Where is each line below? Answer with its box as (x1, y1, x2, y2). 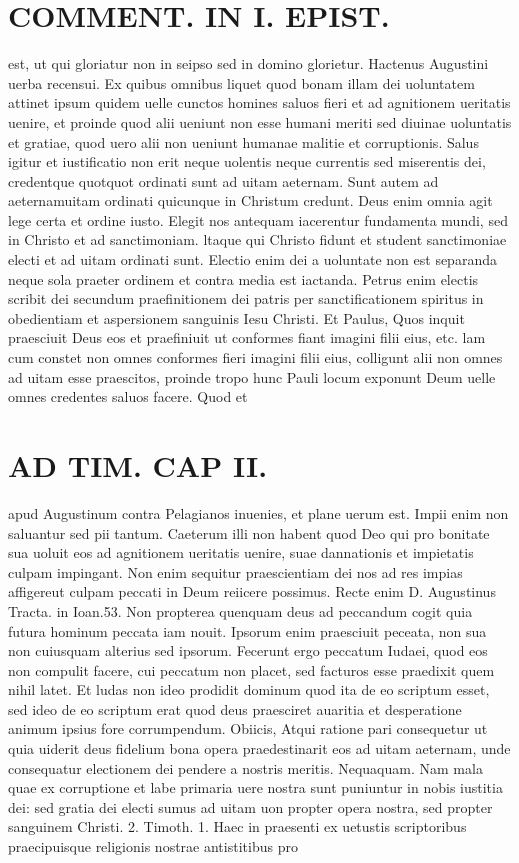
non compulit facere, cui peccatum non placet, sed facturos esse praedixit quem (8, 659, 495, 680)
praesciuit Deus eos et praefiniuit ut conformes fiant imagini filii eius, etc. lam (8, 327, 486, 348)
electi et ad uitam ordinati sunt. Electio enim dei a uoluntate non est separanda (8, 249, 497, 270)
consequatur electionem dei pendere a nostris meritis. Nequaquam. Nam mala (8, 757, 483, 778)
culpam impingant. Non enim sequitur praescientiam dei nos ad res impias (8, 561, 463, 582)
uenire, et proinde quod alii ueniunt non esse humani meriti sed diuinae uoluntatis (8, 111, 512, 132)
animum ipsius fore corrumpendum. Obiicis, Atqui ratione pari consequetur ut (8, 718, 488, 739)
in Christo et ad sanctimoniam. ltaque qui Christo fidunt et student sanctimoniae (8, 229, 507, 250)
